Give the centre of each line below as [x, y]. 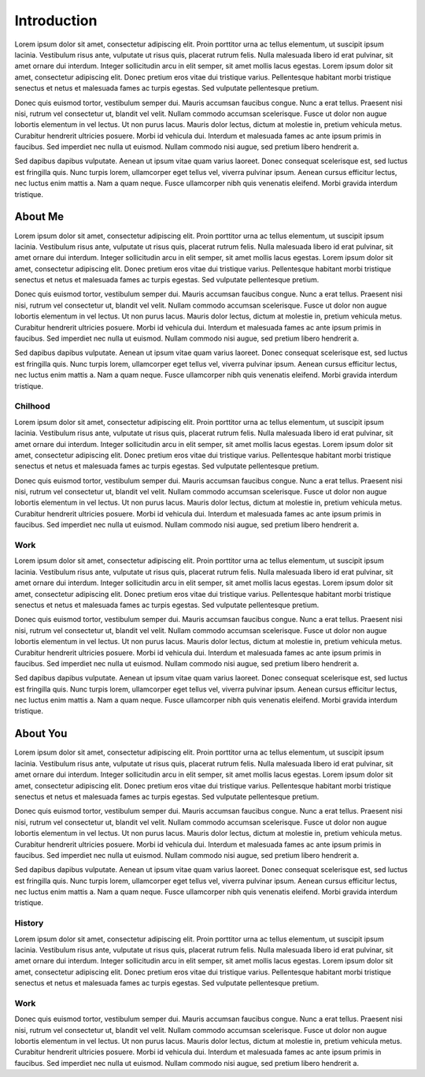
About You [41, 734]
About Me [39, 217]
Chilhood [32, 406]
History [29, 923]
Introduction [56, 20]
